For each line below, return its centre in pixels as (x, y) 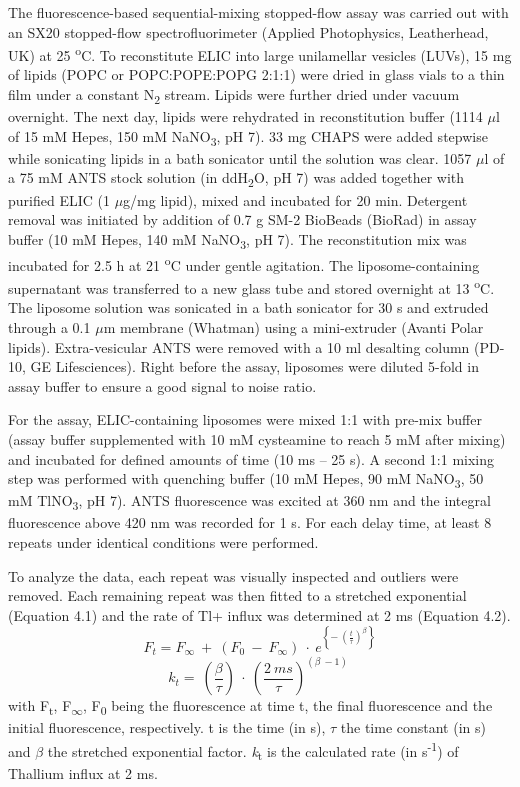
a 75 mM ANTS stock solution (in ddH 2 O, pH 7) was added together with (236, 179)
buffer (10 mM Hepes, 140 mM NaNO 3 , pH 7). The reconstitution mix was (237, 240)
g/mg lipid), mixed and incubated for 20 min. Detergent (295, 199)
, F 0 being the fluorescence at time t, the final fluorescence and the (287, 707)
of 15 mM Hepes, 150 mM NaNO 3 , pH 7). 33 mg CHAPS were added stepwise (248, 137)
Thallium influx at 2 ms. (83, 772)
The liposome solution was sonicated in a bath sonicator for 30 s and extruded (248, 307)
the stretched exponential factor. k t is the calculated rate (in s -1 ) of (253, 751)
